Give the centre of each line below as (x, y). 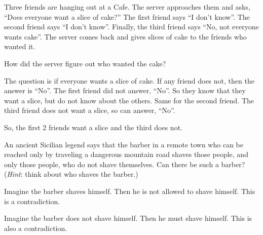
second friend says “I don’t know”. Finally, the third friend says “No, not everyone (131, 27)
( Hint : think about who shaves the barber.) (71, 174)
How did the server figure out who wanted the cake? (85, 63)
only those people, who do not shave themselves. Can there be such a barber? (125, 164)
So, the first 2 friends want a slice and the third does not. (93, 127)
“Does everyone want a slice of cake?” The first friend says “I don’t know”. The (127, 16)
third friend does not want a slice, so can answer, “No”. (90, 110)
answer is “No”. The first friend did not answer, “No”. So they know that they (125, 90)
